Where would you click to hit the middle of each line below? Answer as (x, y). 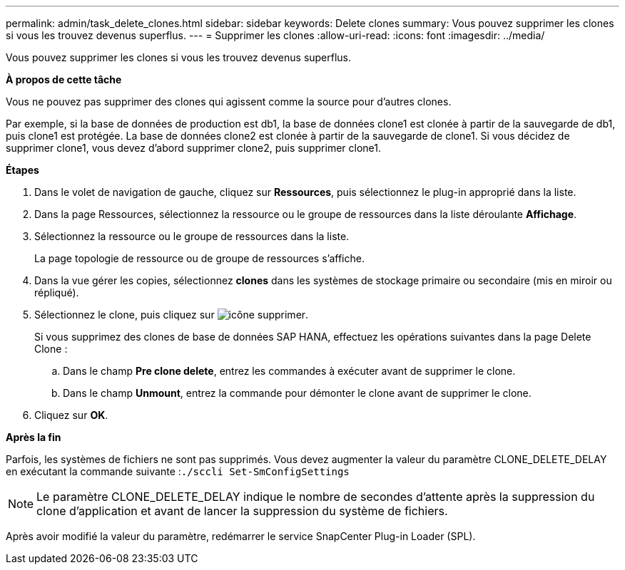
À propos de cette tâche (64, 79)
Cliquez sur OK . (71, 415)
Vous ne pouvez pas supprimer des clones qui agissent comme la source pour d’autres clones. (229, 102)
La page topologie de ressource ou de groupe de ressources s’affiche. (199, 258)
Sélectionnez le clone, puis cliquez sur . (172, 315)
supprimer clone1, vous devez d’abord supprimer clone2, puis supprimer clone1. (193, 148)
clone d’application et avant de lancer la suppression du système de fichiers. (242, 511)
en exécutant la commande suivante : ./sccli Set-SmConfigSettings (178, 471)
